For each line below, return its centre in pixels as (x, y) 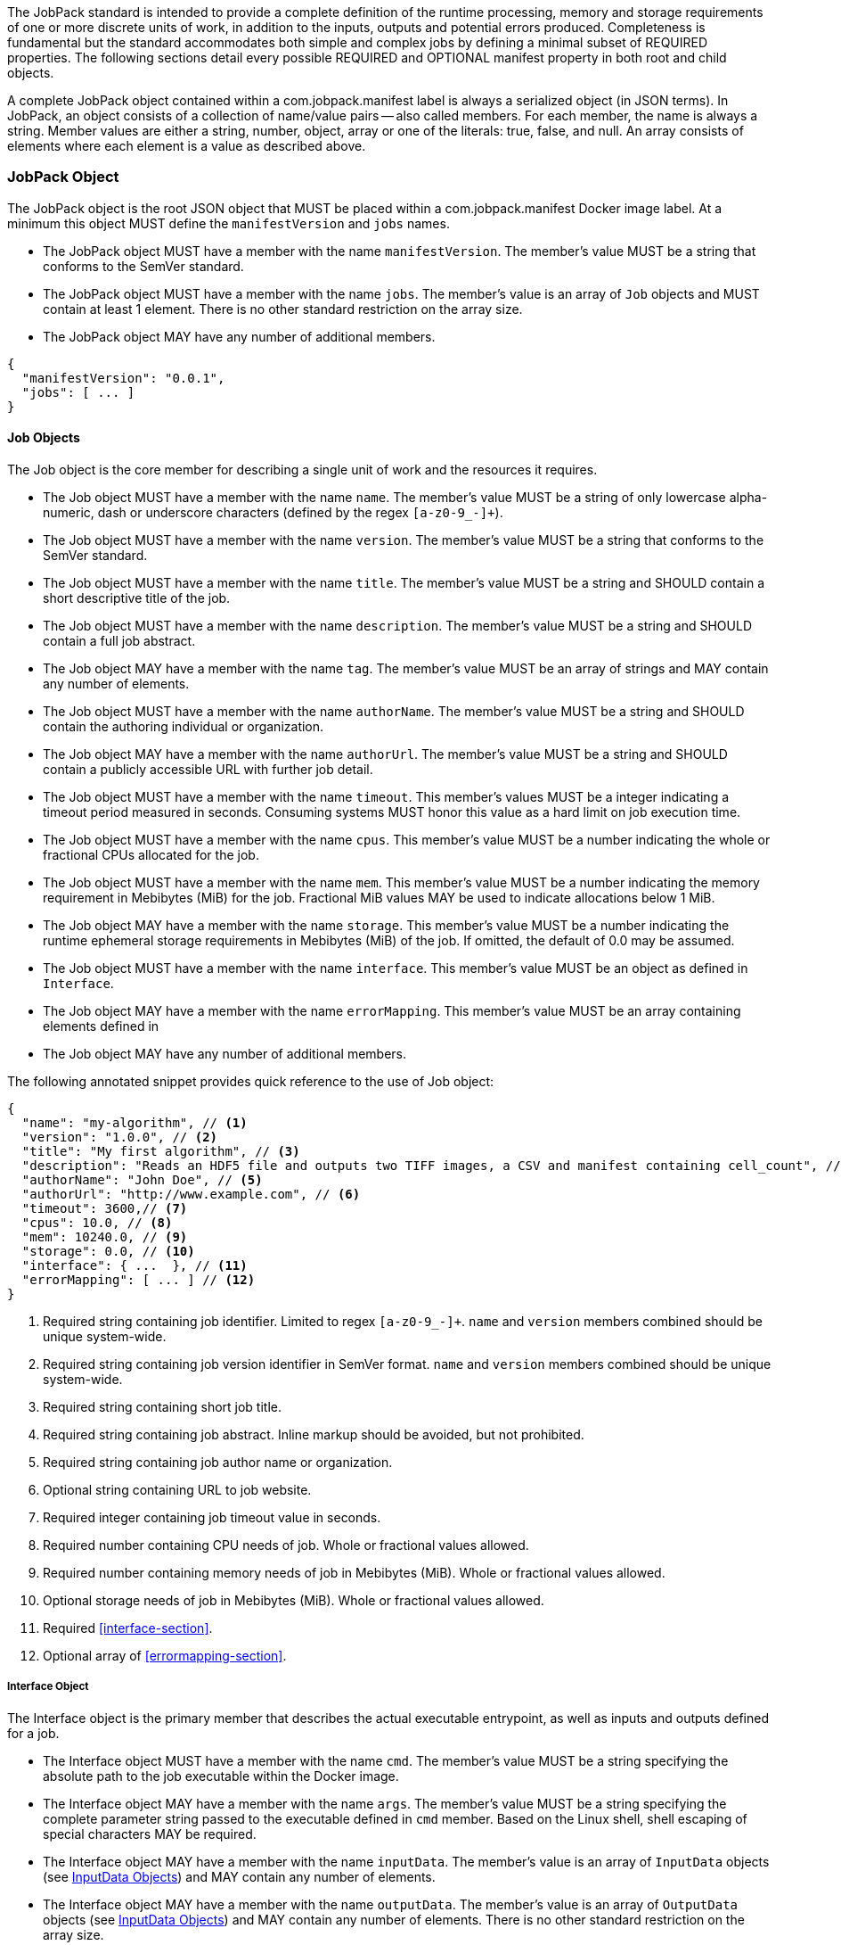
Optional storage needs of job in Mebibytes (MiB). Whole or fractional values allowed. (294, 1600)
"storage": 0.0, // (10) (108, 1251)
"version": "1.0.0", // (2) (120, 1137)
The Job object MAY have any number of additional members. (225, 1053)
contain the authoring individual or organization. (184, 726)
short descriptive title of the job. (137, 598)
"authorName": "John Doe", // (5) (142, 1179)
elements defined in (101, 1026)
